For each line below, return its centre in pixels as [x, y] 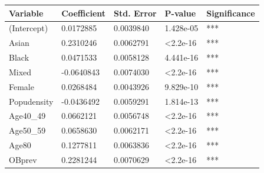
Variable [26, 13]
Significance [231, 13]
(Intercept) [29, 28]
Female [22, 86]
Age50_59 [27, 130]
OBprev [23, 159]
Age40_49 [27, 116]
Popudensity [31, 101]
